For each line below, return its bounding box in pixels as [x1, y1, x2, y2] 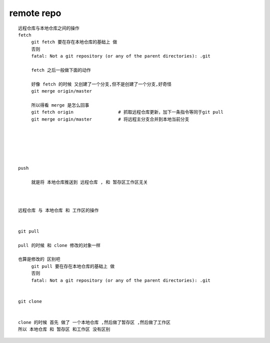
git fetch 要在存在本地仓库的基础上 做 [31, 39, 117, 45]
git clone [18, 298, 42, 304]
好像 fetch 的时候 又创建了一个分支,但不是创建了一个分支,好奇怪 [31, 81, 172, 87]
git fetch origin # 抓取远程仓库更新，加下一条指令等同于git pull [31, 109, 223, 115]
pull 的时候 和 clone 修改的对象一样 [18, 242, 101, 248]
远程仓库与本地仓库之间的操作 [18, 25, 79, 31]
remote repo [9, 8, 61, 19]
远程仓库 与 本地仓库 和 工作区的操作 [18, 207, 99, 213]
